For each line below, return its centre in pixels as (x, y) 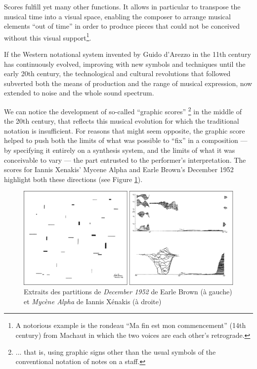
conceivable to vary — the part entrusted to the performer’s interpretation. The (125, 160)
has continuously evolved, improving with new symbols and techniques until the (125, 64)
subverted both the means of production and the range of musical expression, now (128, 83)
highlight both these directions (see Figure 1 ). (73, 179)
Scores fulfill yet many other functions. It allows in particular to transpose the (122, 6)
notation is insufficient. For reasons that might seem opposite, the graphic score (125, 130)
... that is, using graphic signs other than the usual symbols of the (116, 351)
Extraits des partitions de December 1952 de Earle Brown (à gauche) (128, 292)
